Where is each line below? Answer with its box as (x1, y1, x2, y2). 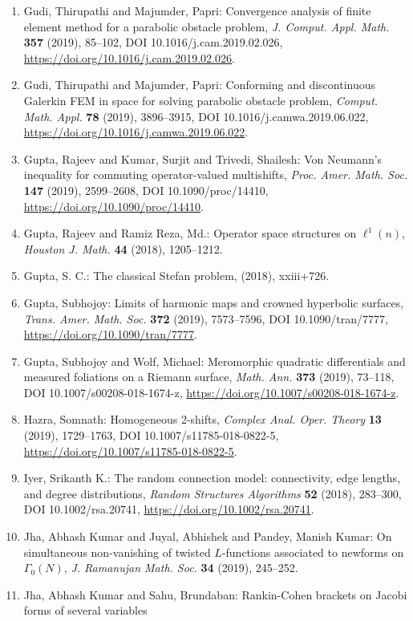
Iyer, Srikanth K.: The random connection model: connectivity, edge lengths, (23, 469, 401, 486)
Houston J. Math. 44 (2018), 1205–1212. (23, 240, 223, 257)
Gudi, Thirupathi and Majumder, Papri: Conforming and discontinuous (23, 76, 376, 93)
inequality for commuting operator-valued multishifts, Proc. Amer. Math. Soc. (23, 166, 408, 183)
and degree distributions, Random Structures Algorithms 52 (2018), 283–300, (23, 485, 402, 501)
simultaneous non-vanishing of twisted (23, 543, 211, 560)
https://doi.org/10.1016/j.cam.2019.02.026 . (23, 49, 235, 66)
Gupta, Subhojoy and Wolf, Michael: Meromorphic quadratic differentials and (23, 352, 406, 369)
